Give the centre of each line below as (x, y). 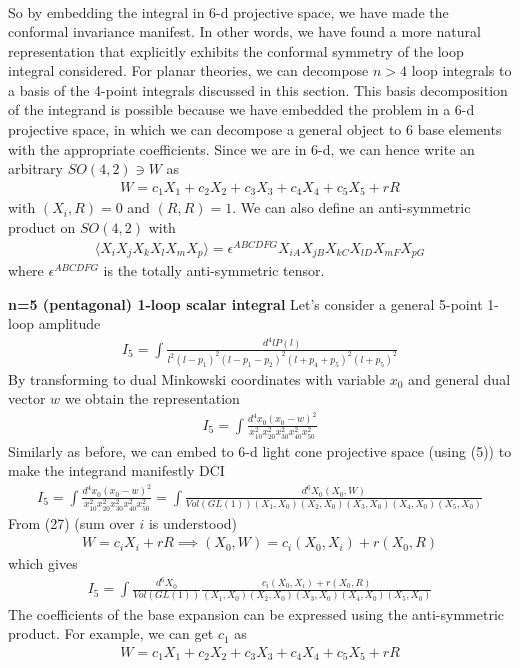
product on (42, 226)
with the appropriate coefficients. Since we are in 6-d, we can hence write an (241, 148)
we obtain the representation (152, 398)
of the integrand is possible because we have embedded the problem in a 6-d (241, 109)
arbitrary (35, 168)
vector (27, 398)
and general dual (459, 378)
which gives (43, 563)
